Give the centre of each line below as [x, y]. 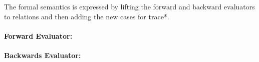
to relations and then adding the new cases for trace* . [87, 16]
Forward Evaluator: [38, 35]
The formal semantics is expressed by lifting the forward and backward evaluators [129, 6]
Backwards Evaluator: [43, 55]
